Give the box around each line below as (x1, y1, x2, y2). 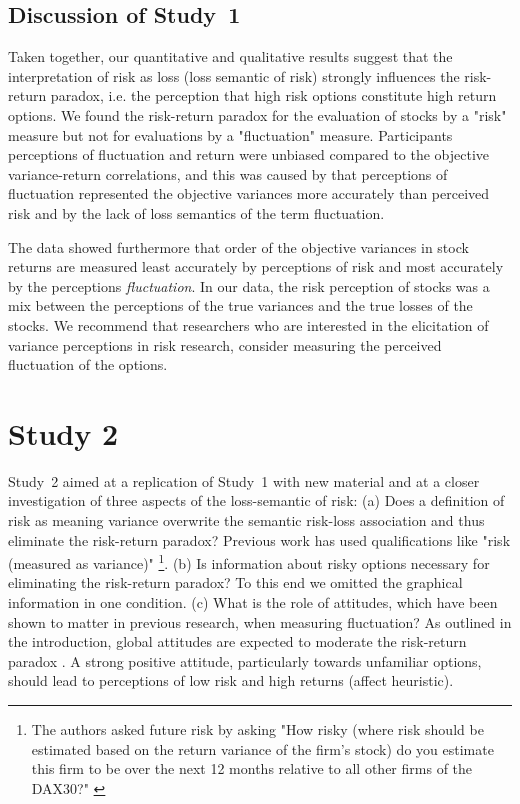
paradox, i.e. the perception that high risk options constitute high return (50, 85, 497, 106)
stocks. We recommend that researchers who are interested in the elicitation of (8, 314, 489, 335)
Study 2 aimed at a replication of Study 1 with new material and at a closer (8, 470, 480, 491)
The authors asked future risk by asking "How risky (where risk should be (31, 719, 484, 740)
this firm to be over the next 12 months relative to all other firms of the (31, 758, 473, 779)
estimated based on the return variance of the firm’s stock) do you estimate (31, 738, 494, 759)
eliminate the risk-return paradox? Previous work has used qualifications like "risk (8, 529, 511, 550)
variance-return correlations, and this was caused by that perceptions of (8, 163, 448, 184)
